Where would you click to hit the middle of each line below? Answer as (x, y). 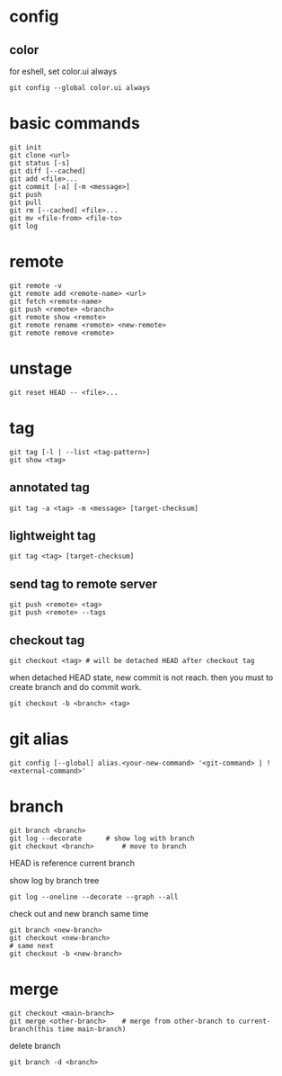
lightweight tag (53, 536)
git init (26, 147)
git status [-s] (40, 163)
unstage (41, 368)
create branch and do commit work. (75, 687)
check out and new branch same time (79, 913)
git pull (26, 202)
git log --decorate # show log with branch (102, 838)
